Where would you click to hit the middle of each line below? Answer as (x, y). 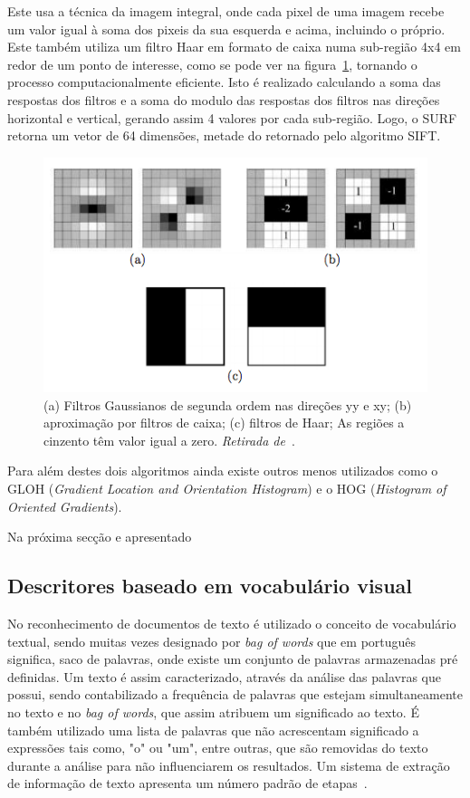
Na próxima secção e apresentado (100, 537)
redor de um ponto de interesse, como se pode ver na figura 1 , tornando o (212, 64)
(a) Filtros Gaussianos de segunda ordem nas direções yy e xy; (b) (228, 404)
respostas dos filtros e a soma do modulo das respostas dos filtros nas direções (224, 99)
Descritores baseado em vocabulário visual (210, 586)
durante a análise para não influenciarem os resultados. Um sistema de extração (229, 765)
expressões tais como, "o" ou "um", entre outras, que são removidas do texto (218, 748)
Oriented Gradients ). (65, 506)
